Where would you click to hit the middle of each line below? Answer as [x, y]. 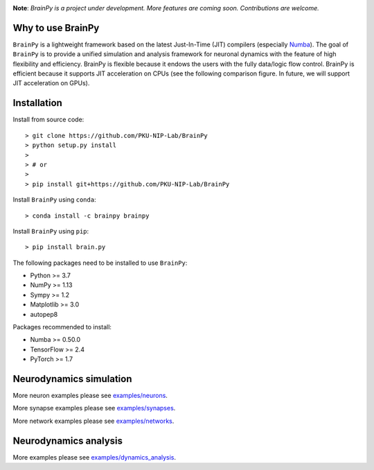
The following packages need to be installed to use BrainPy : [100, 263]
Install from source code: [48, 120]
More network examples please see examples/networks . [93, 421]
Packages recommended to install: [62, 327]
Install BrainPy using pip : [51, 231]
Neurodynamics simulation [72, 379]
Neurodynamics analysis [68, 441]
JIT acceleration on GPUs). [51, 83]
